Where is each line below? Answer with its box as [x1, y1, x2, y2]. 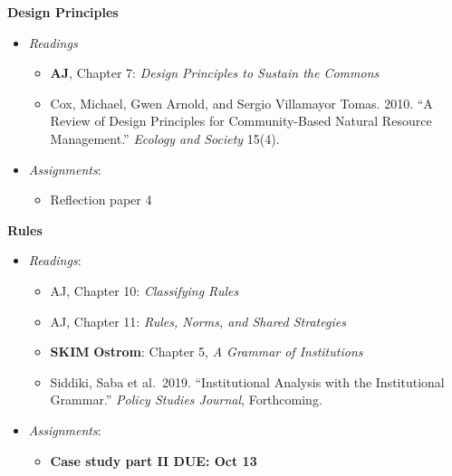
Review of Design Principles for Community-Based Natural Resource [50, 111, 432, 130]
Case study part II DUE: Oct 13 [50, 451, 257, 470]
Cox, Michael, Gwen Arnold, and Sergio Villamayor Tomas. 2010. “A [50, 93, 433, 112]
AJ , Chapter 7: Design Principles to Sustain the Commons [50, 63, 380, 82]
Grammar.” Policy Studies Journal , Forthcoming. [50, 390, 322, 409]
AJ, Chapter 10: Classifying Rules [50, 281, 239, 300]
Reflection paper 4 [50, 190, 152, 209]
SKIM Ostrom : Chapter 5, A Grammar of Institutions [50, 342, 363, 361]
